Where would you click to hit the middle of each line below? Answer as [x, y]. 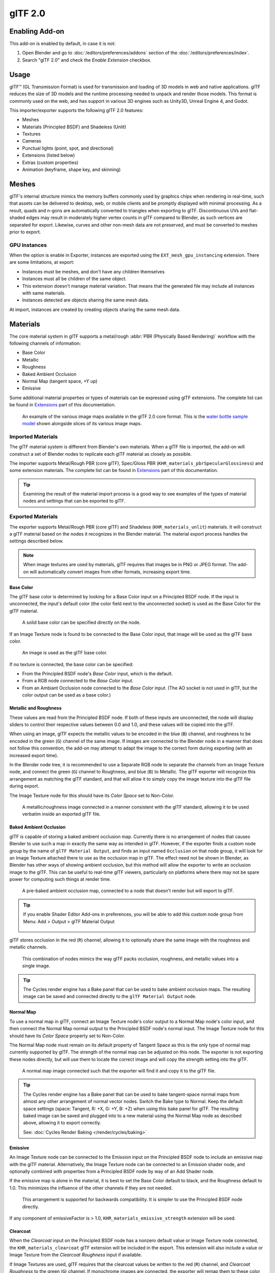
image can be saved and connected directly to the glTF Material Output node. [110, 997]
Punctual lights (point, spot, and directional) [68, 148]
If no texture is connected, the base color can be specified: [71, 664]
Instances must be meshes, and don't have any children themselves [93, 271]
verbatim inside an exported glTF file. [61, 814]
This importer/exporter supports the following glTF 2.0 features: [76, 110]
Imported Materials [34, 436]
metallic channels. [29, 947]
